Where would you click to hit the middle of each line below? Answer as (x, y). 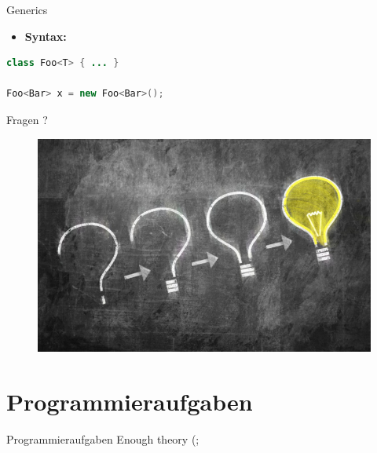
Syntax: (46, 36)
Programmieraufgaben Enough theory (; (103, 439)
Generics (27, 9)
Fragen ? (27, 119)
